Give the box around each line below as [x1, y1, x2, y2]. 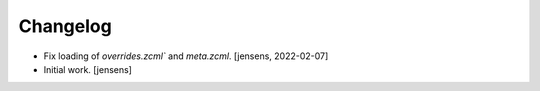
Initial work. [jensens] [43, 63, 132, 75]
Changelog [18, 15, 112, 37]
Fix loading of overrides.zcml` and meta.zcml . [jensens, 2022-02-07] [43, 50, 329, 62]
